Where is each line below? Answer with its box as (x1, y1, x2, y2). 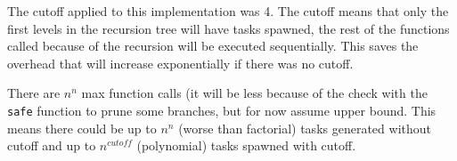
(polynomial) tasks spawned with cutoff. (136, 136, 356, 155)
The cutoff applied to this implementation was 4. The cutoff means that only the (7, 2, 449, 20)
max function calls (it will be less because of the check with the (81, 84, 428, 102)
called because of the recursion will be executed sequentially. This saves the (7, 36, 419, 55)
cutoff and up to (7, 136, 96, 155)
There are (7, 84, 61, 102)
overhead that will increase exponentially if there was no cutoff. (7, 53, 354, 72)
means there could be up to (7, 118, 157, 137)
